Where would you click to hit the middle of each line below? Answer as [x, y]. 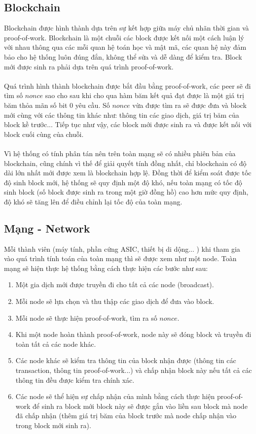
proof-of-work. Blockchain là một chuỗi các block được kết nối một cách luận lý [124, 37]
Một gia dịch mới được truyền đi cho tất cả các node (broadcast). [115, 284]
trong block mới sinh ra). [53, 425]
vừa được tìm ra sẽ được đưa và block [189, 105]
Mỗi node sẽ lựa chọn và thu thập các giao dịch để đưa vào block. [115, 301]
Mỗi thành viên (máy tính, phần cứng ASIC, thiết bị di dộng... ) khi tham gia [122, 249]
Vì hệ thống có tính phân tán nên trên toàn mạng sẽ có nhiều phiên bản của [120, 153]
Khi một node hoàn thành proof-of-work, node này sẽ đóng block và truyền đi [133, 334]
